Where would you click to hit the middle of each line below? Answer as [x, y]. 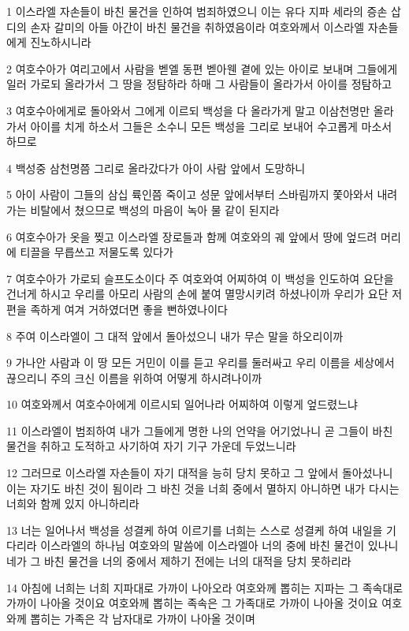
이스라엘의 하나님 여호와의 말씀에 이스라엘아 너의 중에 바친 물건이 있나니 [219, 545]
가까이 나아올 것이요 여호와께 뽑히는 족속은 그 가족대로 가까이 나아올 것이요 [192, 603]
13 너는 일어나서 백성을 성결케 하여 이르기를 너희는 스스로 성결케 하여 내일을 [195, 530]
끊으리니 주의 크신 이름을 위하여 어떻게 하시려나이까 [134, 377]
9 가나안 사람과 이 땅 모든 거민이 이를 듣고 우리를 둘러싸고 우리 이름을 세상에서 [201, 362]
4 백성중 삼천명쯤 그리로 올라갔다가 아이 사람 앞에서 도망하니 [156, 168]
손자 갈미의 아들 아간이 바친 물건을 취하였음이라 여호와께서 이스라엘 [197, 26]
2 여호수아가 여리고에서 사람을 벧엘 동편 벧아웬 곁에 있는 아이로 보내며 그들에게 [202, 68]
